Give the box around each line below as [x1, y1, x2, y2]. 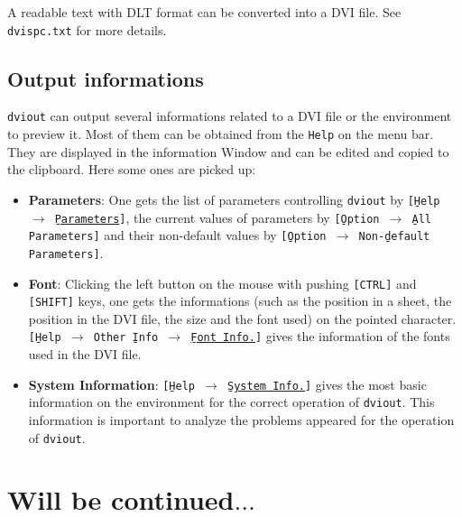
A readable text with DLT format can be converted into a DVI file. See [7, 3, 402, 21]
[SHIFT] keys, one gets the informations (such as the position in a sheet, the [28, 291, 452, 310]
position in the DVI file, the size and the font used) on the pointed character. [28, 309, 457, 328]
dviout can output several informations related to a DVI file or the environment [7, 106, 452, 125]
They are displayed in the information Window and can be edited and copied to [7, 142, 449, 161]
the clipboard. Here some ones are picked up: [7, 160, 256, 179]
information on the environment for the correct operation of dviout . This [28, 392, 435, 411]
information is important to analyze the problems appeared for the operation [28, 411, 455, 429]
